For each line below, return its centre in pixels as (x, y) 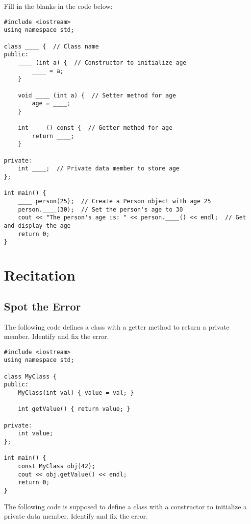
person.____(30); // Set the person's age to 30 (100, 209)
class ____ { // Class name (51, 46)
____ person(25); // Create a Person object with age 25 (114, 202)
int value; (36, 434)
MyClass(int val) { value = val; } (76, 393)
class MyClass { (30, 376)
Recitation (40, 275)
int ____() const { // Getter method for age (95, 128)
